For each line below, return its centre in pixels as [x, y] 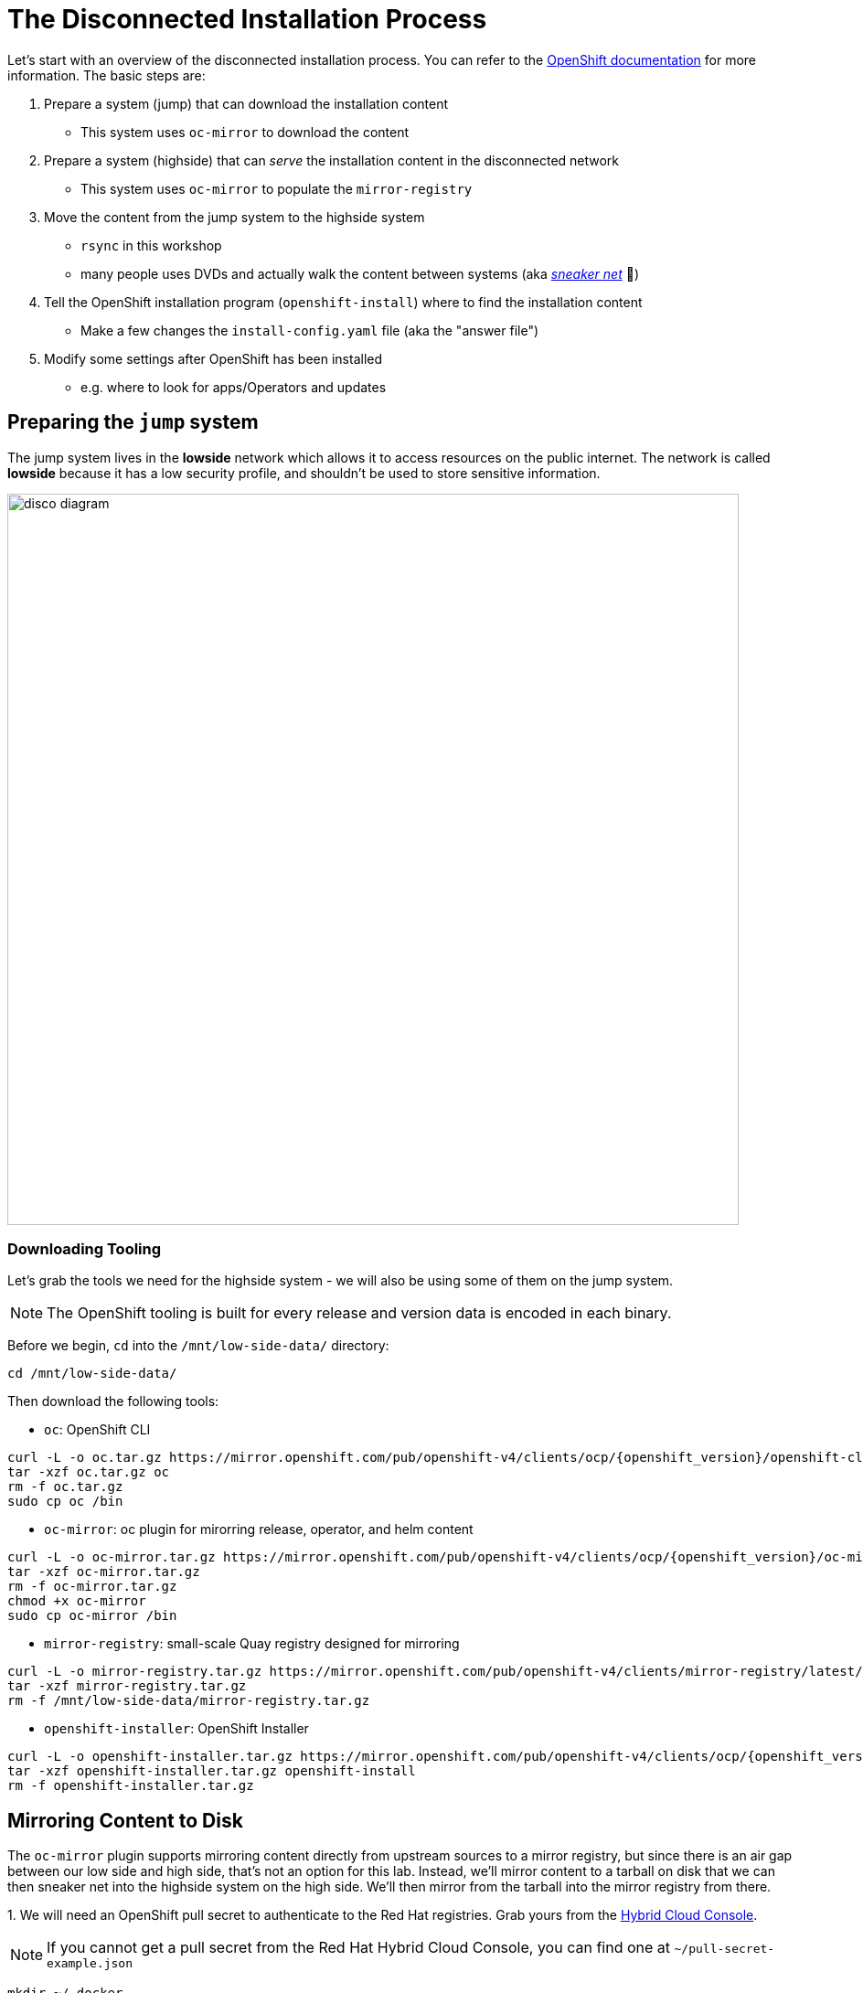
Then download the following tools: [113, 1401]
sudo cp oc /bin [65, 1502]
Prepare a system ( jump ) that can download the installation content [246, 103]
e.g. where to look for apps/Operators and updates [234, 387]
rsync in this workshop [151, 245]
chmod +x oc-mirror [77, 1601]
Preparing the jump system [133, 422]
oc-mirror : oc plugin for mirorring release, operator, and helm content [259, 1529]
